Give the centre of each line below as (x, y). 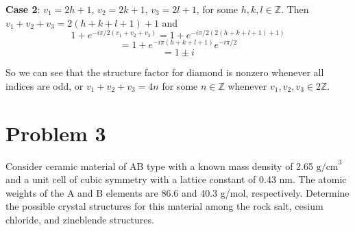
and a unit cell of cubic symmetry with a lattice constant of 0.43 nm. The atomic (176, 179)
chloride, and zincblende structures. (80, 220)
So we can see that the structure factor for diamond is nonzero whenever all (165, 72)
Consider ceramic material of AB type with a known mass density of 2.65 (159, 166)
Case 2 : (23, 9)
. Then (295, 9)
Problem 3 (56, 133)
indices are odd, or (45, 85)
